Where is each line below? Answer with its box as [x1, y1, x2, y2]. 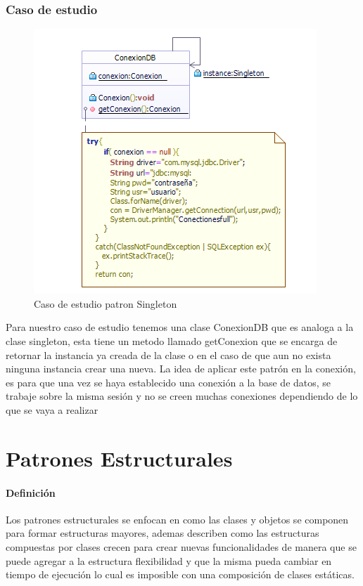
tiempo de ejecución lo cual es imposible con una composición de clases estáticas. [6, 567, 355, 582]
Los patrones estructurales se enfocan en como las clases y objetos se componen [6, 512, 349, 526]
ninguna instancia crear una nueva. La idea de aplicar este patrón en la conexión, [6, 361, 356, 376]
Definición [6, 485, 56, 500]
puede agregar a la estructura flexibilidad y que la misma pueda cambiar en [6, 553, 332, 568]
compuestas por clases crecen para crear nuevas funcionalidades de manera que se [6, 539, 357, 554]
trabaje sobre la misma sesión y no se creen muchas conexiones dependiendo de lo [6, 389, 358, 403]
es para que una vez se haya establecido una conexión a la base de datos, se [6, 375, 331, 389]
